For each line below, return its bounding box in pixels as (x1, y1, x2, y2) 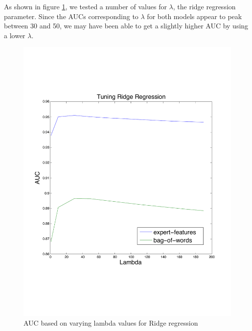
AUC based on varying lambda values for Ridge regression (23, 317, 198, 328)
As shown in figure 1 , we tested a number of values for (4, 1, 167, 11)
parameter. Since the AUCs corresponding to (4, 11, 138, 21)
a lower (4, 30, 25, 40)
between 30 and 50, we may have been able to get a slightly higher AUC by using (4, 21, 249, 31)
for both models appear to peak (147, 11, 242, 21)
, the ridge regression (173, 1, 236, 11)
